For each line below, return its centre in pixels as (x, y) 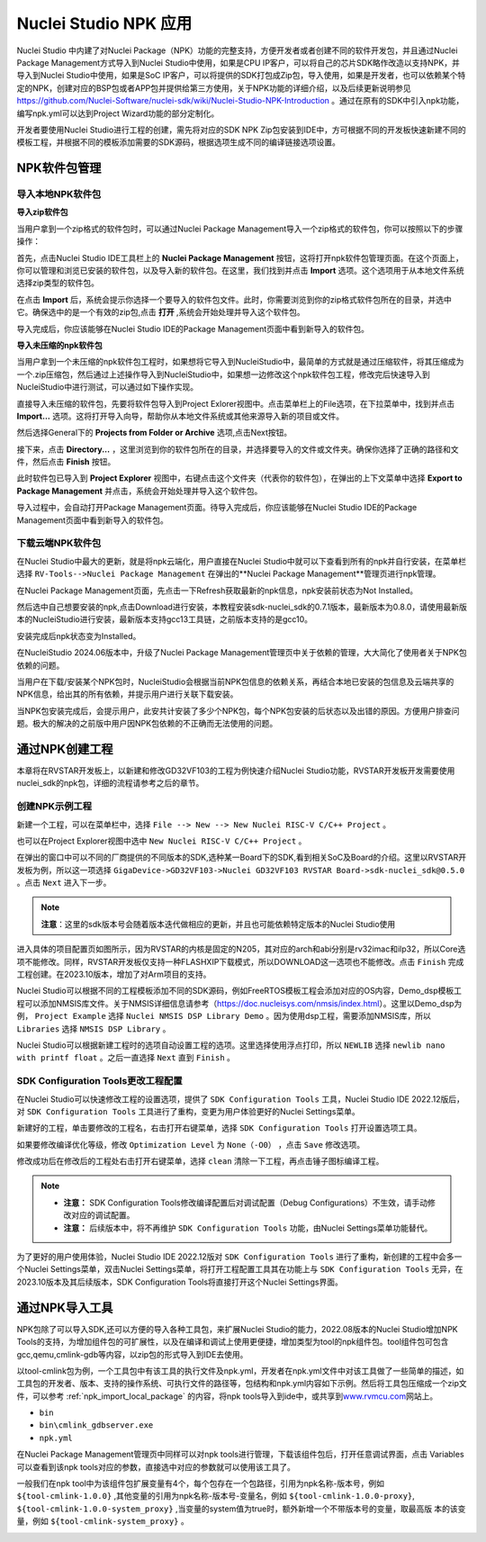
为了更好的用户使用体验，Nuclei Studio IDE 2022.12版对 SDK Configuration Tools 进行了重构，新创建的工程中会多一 (239, 1257)
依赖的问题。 (40, 665)
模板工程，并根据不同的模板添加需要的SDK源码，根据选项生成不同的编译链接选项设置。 (179, 142)
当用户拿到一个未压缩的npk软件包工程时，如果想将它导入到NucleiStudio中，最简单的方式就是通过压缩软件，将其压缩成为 (240, 362)
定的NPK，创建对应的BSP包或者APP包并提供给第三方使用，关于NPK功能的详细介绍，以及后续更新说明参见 (214, 88)
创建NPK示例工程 (54, 807)
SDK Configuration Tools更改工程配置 (99, 1081)
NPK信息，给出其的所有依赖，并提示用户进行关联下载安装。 (127, 694)
